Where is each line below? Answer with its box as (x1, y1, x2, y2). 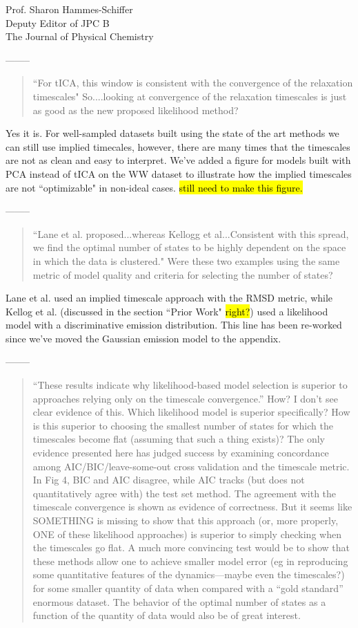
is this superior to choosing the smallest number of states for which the (32, 418, 333, 432)
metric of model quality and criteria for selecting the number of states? (32, 267, 333, 281)
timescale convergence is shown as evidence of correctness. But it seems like (32, 499, 352, 514)
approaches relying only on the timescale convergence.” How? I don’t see (32, 391, 338, 405)
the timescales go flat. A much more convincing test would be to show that (32, 540, 350, 555)
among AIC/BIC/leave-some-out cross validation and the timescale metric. (32, 459, 350, 473)
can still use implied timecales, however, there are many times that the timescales (6, 139, 350, 154)
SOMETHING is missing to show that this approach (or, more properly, (32, 513, 339, 527)
